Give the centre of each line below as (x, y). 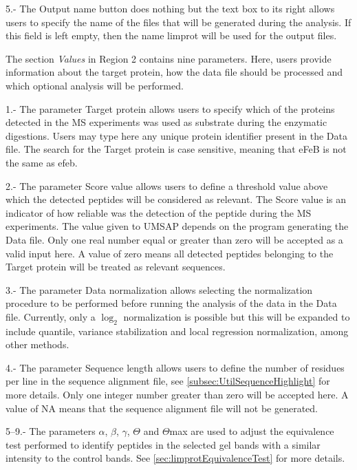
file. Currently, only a (51, 316)
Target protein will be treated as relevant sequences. (116, 267)
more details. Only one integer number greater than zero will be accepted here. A (177, 395)
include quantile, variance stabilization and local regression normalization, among (177, 331)
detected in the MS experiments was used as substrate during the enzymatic (166, 122)
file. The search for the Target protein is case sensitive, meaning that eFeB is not (176, 149)
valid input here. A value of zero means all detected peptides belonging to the (170, 253)
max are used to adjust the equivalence (252, 431)
